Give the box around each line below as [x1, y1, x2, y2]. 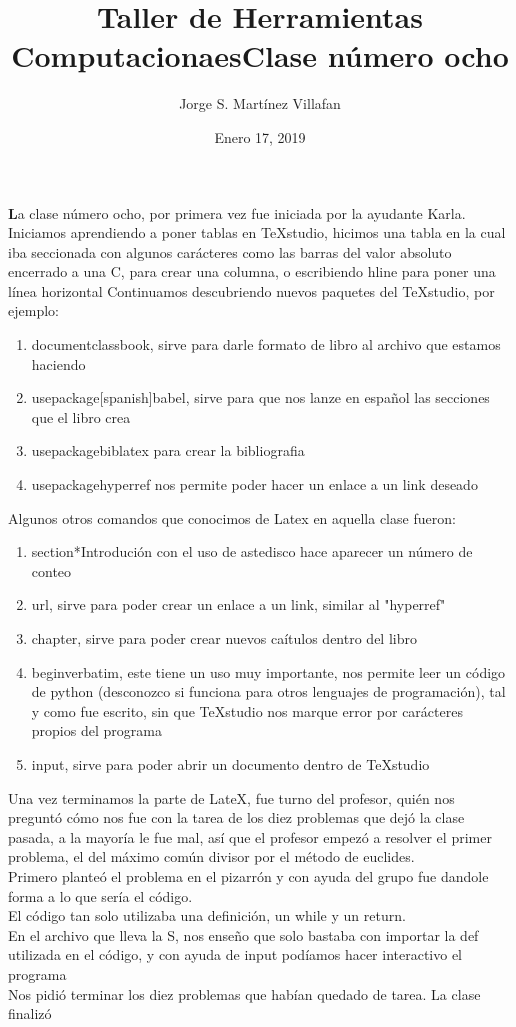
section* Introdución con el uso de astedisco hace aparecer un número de [31, 541, 473, 562]
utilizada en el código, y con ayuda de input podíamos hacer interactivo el [8, 944, 463, 965]
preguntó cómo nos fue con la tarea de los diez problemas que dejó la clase [8, 807, 465, 828]
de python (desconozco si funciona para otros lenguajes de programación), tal [31, 681, 506, 702]
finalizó [8, 1003, 52, 1024]
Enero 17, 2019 [214, 126, 306, 147]
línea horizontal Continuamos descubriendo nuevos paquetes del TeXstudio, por [8, 280, 495, 301]
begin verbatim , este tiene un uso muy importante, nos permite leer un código [31, 661, 506, 682]
